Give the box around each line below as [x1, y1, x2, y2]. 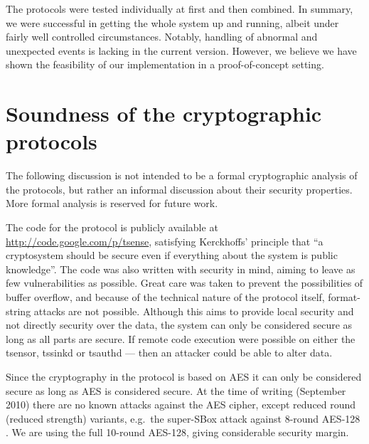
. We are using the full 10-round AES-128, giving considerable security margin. [6, 425, 349, 440]
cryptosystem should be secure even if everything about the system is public [6, 248, 338, 263]
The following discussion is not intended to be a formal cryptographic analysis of [6, 168, 358, 183]
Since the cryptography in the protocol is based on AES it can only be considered [6, 369, 362, 384]
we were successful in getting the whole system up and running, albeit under [6, 15, 339, 30]
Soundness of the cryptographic [6, 99, 322, 128]
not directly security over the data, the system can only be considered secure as [6, 317, 353, 332]
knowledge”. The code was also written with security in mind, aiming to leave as [6, 261, 355, 276]
